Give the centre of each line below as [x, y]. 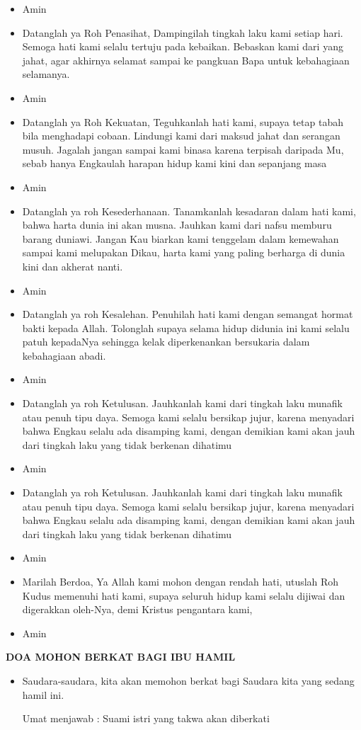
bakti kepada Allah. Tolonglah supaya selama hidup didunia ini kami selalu [186, 327]
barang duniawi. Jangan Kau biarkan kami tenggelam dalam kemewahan [180, 238]
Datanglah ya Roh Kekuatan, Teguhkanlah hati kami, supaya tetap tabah [183, 121]
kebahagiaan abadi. [64, 355]
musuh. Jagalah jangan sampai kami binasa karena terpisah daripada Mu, [183, 149]
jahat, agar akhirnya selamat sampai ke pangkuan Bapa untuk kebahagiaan [186, 60]
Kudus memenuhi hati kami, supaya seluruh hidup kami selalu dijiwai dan [184, 595]
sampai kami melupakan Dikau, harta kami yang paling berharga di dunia [184, 252]
